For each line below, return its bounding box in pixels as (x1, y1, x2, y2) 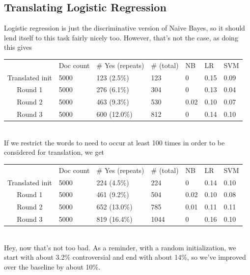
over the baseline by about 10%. (4, 261, 101, 272)
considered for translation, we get (4, 147, 105, 157)
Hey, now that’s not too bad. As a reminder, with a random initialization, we (4, 242, 236, 252)
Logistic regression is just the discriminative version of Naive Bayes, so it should (4, 23, 245, 33)
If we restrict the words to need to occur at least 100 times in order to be (4, 137, 225, 147)
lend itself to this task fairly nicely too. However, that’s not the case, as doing (4, 32, 238, 42)
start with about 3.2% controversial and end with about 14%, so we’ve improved (4, 252, 246, 262)
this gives (4, 42, 32, 52)
